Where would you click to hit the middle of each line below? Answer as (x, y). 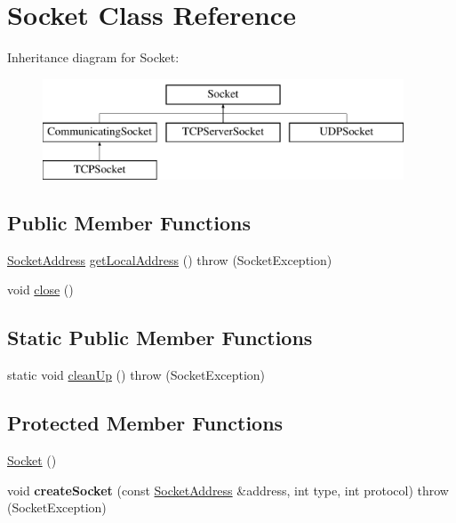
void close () (40, 290)
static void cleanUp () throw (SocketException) (136, 375)
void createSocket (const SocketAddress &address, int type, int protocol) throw (228, 490)
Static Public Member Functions (160, 338)
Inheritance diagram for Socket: (93, 57)
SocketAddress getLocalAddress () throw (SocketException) (170, 259)
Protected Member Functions (145, 423)
